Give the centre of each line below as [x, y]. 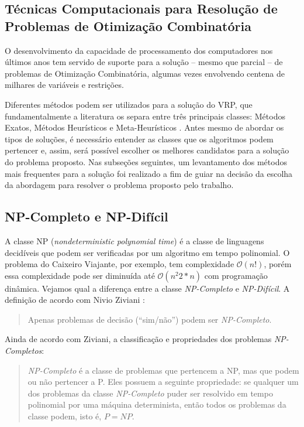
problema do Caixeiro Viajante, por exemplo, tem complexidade [120, 264]
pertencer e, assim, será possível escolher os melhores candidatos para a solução [147, 150]
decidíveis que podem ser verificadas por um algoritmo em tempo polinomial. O [147, 252]
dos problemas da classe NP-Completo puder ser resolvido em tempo [150, 393]
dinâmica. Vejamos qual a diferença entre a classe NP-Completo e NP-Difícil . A [147, 288]
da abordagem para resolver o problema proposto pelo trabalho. [119, 185]
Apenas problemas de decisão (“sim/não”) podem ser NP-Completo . [150, 319]
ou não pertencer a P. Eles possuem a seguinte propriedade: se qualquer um [163, 382]
